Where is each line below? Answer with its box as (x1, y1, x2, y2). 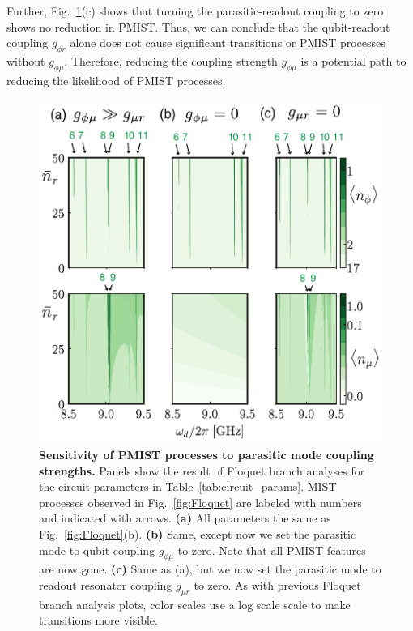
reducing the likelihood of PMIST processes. (6, 71, 226, 88)
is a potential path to (300, 52, 407, 69)
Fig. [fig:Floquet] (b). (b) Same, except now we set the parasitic (39, 525, 356, 542)
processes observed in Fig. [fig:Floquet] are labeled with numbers (39, 493, 362, 510)
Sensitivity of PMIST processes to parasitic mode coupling (39, 446, 374, 463)
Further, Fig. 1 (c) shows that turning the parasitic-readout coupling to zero (6, 2, 384, 19)
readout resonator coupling (39, 576, 172, 593)
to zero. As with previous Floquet (194, 576, 361, 593)
